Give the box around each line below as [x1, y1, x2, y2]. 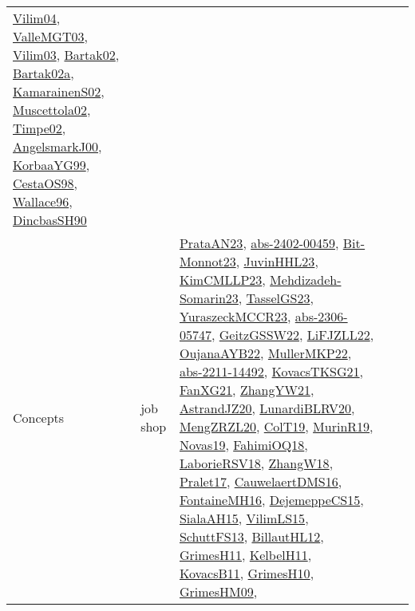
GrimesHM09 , [179, 582, 258, 601]
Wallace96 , [13, 192, 73, 211]
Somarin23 [179, 289, 239, 307]
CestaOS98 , [13, 174, 77, 192]
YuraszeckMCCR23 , [179, 307, 291, 325]
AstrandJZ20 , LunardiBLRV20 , [179, 399, 355, 417]
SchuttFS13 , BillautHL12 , [179, 527, 324, 546]
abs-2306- [294, 307, 348, 325]
